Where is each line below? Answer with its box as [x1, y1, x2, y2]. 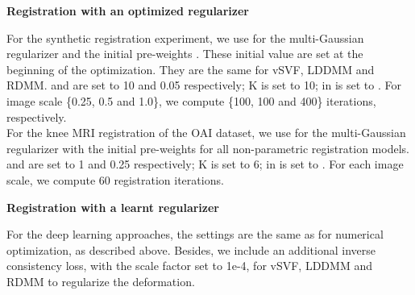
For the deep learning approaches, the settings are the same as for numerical [6, 226, 384, 243]
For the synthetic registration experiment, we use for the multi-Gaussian [6, 29, 364, 46]
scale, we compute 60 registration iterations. [6, 171, 224, 188]
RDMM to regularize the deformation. [6, 272, 195, 289]
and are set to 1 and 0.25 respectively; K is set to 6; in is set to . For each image [6, 156, 404, 172]
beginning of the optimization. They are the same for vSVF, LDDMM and [6, 60, 375, 77]
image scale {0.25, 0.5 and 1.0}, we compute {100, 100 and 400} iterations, [6, 92, 376, 109]
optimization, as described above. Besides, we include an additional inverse [6, 241, 376, 258]
